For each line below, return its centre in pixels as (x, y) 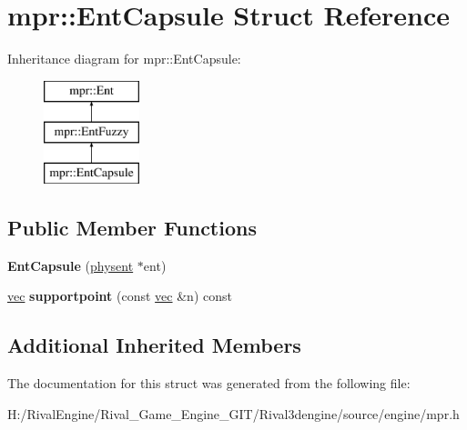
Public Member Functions (132, 228)
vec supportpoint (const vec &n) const (120, 296)
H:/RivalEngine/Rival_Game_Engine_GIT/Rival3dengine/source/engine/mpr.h (233, 413)
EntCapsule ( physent (71, 265)
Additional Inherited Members (154, 345)
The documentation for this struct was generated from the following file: (209, 383)
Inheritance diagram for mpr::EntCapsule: (124, 59)
